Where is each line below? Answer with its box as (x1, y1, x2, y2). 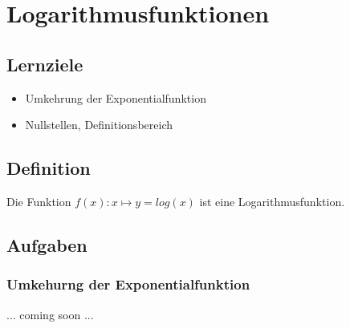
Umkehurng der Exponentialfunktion (6, 274, 250, 294)
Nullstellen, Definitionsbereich (25, 116, 173, 133)
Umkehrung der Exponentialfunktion (25, 89, 206, 106)
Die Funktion (6, 192, 71, 209)
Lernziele (6, 51, 83, 76)
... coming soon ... (6, 306, 94, 322)
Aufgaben (6, 232, 87, 257)
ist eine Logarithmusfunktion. (199, 192, 345, 209)
